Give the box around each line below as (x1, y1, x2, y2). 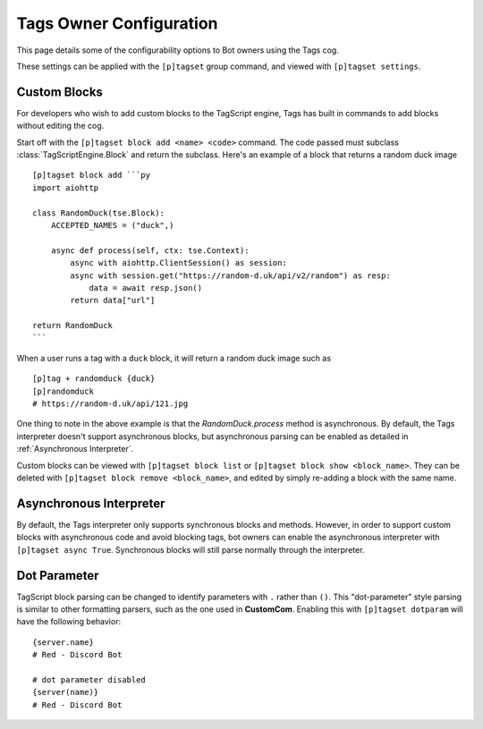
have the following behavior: (16, 616, 121, 627)
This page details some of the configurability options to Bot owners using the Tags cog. (16, 45, 339, 55)
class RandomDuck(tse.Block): (32, 208, 165, 218)
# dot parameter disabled (32, 674, 147, 684)
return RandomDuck (32, 320, 114, 331)
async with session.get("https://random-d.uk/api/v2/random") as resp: (70, 270, 391, 281)
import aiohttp (32, 182, 99, 192)
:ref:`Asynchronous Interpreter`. (16, 444, 134, 454)
